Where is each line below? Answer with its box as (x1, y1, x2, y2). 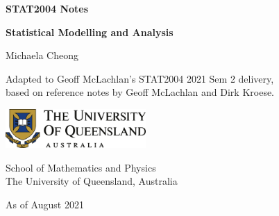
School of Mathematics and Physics (6, 160, 156, 174)
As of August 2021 (6, 197, 84, 212)
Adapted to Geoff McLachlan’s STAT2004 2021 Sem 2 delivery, (6, 71, 274, 85)
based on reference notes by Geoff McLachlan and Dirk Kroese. (6, 85, 275, 99)
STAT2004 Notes (6, 1, 89, 15)
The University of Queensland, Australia (6, 174, 178, 188)
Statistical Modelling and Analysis (6, 24, 174, 39)
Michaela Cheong (6, 48, 78, 63)
